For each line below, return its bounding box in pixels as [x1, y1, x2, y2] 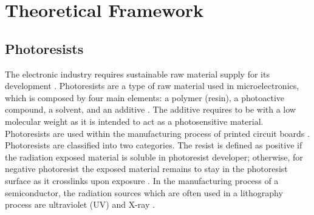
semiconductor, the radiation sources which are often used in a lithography [5, 186, 283, 199]
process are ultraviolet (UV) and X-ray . [5, 198, 155, 211]
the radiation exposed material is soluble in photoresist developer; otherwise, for [5, 150, 303, 163]
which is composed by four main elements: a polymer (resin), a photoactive [5, 91, 285, 104]
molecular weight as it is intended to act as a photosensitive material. [5, 114, 264, 127]
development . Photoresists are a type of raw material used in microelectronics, [5, 79, 299, 92]
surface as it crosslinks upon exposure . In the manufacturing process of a [5, 174, 279, 187]
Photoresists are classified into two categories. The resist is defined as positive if [5, 139, 302, 151]
